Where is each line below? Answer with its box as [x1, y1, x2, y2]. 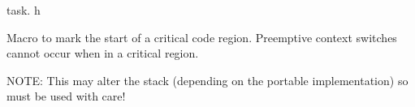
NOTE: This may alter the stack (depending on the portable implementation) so [6, 71, 409, 88]
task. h [6, 2, 41, 18]
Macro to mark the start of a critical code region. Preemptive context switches [6, 28, 397, 45]
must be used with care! [6, 88, 126, 105]
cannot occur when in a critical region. [6, 45, 199, 62]
